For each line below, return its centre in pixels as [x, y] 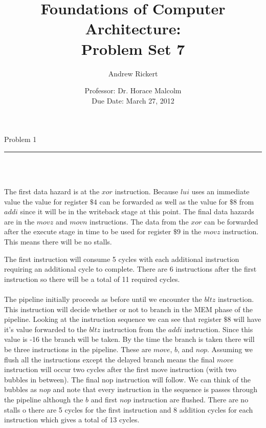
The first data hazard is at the [52, 191]
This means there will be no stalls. [58, 242]
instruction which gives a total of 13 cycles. [72, 420]
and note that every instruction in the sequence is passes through [155, 389]
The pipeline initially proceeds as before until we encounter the [103, 299]
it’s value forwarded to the [46, 329]
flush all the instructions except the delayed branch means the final [109, 359]
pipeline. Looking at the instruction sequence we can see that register [113, 319]
